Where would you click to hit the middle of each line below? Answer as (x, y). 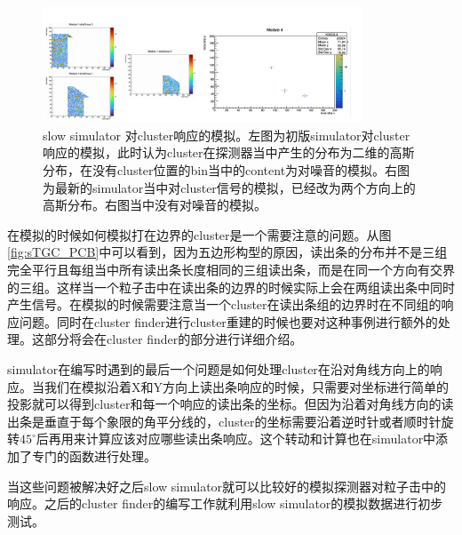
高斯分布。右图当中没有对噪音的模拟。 (155, 205)
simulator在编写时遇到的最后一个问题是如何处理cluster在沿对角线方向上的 (219, 368)
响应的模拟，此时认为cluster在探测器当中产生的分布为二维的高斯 (229, 152)
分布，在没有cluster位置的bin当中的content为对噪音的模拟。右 (220, 170)
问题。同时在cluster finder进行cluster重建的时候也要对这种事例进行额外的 (228, 321)
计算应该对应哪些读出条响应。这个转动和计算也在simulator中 (261, 439)
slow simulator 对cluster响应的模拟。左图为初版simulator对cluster (227, 135)
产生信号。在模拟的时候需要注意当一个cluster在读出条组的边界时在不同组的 (224, 304)
